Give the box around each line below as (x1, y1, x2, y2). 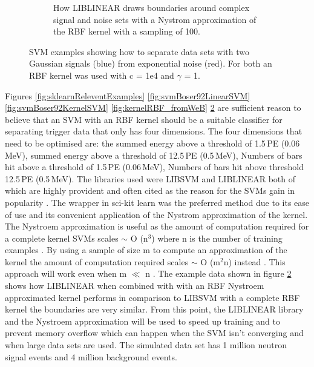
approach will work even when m (5, 267, 127, 280)
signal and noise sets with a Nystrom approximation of (53, 13, 257, 25)
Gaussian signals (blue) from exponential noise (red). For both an (29, 57, 272, 70)
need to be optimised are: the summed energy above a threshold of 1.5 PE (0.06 (5, 136, 300, 149)
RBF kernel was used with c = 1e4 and (29, 68, 174, 81)
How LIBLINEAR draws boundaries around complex (53, 1, 250, 13)
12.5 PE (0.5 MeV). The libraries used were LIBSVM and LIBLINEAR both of (5, 172, 295, 185)
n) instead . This (223, 255, 286, 268)
